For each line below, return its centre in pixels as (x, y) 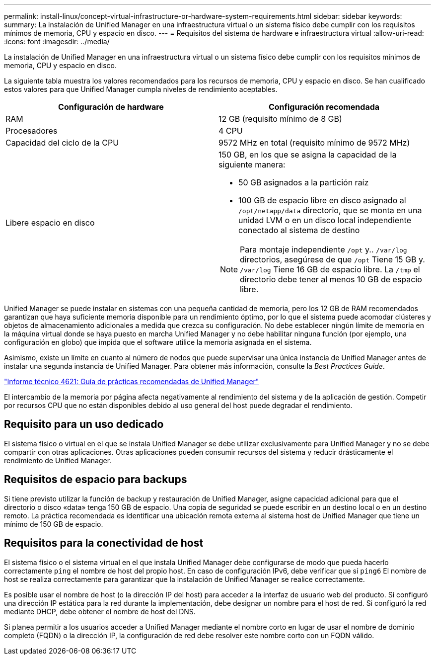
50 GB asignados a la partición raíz (304, 182)
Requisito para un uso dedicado (84, 424)
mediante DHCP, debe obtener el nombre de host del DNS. (100, 611)
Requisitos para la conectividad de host (104, 543)
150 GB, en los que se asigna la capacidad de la (308, 155)
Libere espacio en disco (50, 223)
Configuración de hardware (111, 107)
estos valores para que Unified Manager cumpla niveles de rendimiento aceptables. (141, 89)
